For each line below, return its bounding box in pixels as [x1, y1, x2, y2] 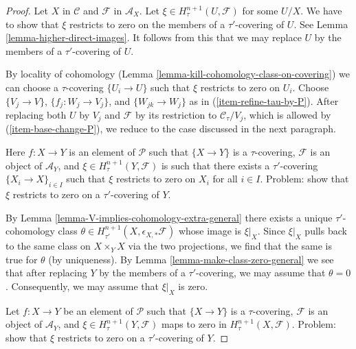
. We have [300, 3, 342, 17]
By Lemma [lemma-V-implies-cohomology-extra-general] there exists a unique [5, 210, 333, 224]
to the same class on [5, 239, 91, 253]
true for [5, 252, 38, 266]
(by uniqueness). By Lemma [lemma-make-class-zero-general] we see [48, 252, 334, 266]
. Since [257, 224, 286, 238]
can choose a [5, 80, 59, 94]
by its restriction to [135, 108, 217, 122]
